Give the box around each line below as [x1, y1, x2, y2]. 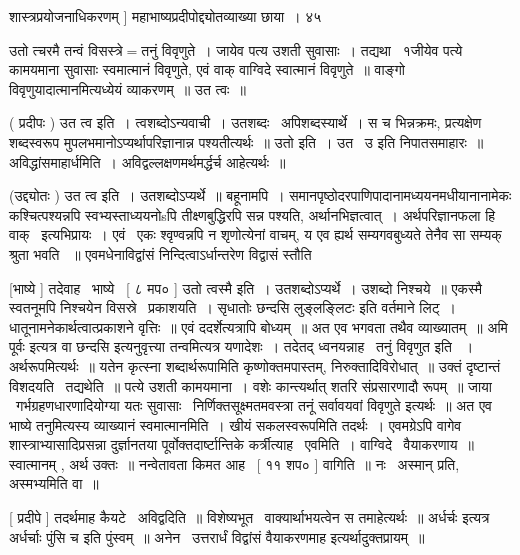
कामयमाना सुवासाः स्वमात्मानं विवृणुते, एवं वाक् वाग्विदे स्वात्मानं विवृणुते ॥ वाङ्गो [9, 59, 405, 80]
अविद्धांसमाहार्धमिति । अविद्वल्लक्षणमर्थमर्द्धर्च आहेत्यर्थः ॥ [9, 151, 286, 172]
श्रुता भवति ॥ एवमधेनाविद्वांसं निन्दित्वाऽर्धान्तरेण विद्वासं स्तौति [9, 243, 312, 264]
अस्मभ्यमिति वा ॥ [9, 473, 99, 494]
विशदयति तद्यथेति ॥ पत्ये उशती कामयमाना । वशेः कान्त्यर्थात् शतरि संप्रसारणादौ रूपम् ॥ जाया [9, 375, 493, 396]
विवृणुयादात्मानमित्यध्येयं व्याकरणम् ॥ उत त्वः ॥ [9, 78, 246, 99]
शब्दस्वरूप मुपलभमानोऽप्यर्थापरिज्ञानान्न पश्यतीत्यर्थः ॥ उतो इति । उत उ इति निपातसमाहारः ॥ [9, 131, 484, 152]
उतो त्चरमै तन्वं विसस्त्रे [9, 39, 123, 60]
